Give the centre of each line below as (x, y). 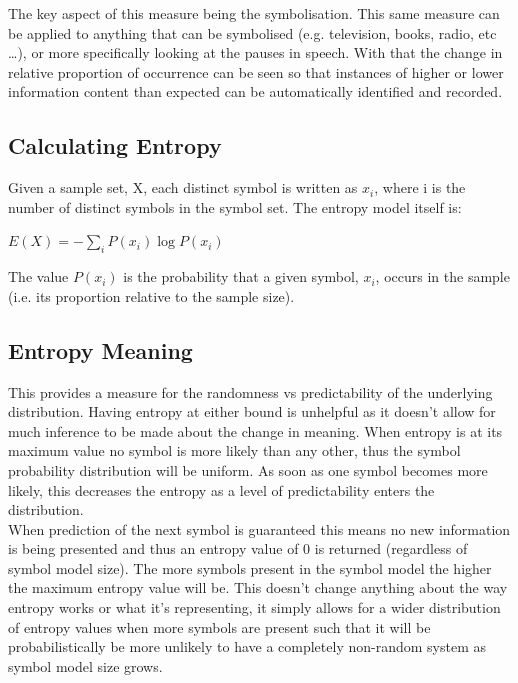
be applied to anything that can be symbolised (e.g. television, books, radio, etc (252, 32)
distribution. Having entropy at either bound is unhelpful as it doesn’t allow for (252, 411)
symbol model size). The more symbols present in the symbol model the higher (250, 567)
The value (38, 276)
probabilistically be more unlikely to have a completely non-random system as (247, 646)
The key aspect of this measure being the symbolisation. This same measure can (254, 13)
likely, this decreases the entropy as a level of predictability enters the (221, 489)
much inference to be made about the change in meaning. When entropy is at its (255, 430)
